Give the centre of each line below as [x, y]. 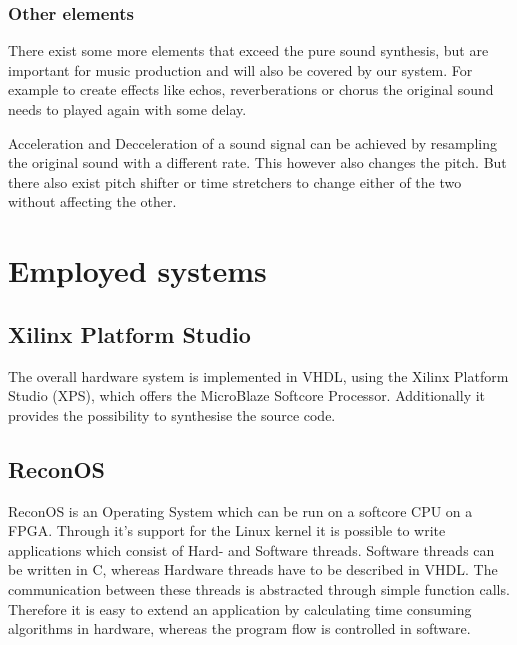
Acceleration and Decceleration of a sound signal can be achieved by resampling [252, 142]
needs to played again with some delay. [127, 109]
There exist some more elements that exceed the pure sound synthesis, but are [248, 50]
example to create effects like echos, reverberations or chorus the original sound [251, 89]
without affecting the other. [92, 201]
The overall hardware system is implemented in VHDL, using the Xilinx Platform [258, 375]
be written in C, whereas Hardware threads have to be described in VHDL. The [253, 569]
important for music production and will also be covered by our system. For [240, 69]
